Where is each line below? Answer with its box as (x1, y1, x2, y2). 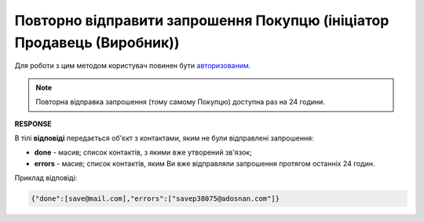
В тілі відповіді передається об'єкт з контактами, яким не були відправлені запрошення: (14, 133, 314, 143)
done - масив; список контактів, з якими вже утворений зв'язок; (34, 147, 253, 157)
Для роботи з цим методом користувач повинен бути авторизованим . (14, 61, 251, 71)
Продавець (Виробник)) (14, 34, 180, 51)
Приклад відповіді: (14, 173, 78, 183)
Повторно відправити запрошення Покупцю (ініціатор (14, 12, 389, 29)
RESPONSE (14, 118, 53, 129)
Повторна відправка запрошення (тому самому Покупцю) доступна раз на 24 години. (35, 97, 326, 107)
